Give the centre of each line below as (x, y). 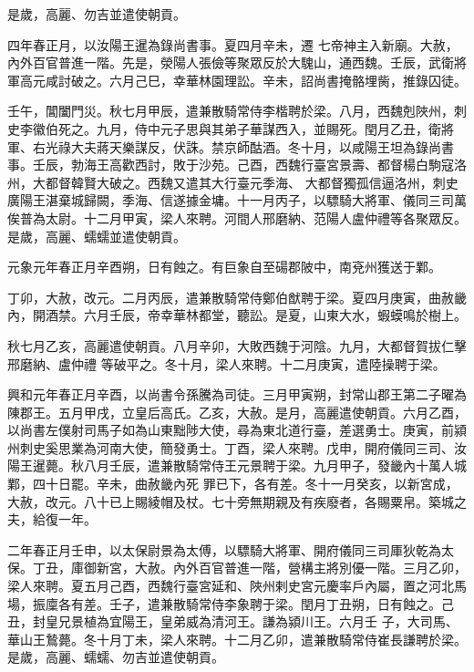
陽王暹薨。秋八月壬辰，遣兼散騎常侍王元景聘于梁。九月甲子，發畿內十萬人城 (237, 465)
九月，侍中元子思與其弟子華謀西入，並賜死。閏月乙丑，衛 (268, 128)
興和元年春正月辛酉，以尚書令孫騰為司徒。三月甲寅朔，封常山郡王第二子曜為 (237, 394)
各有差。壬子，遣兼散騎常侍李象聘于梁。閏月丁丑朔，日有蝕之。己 (256, 603)
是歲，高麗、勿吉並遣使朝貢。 (97, 14)
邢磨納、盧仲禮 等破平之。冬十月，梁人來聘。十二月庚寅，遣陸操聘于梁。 (227, 363)
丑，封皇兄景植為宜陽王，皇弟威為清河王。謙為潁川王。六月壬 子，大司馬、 (233, 621)
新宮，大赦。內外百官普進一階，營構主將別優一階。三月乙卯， (281, 568)
